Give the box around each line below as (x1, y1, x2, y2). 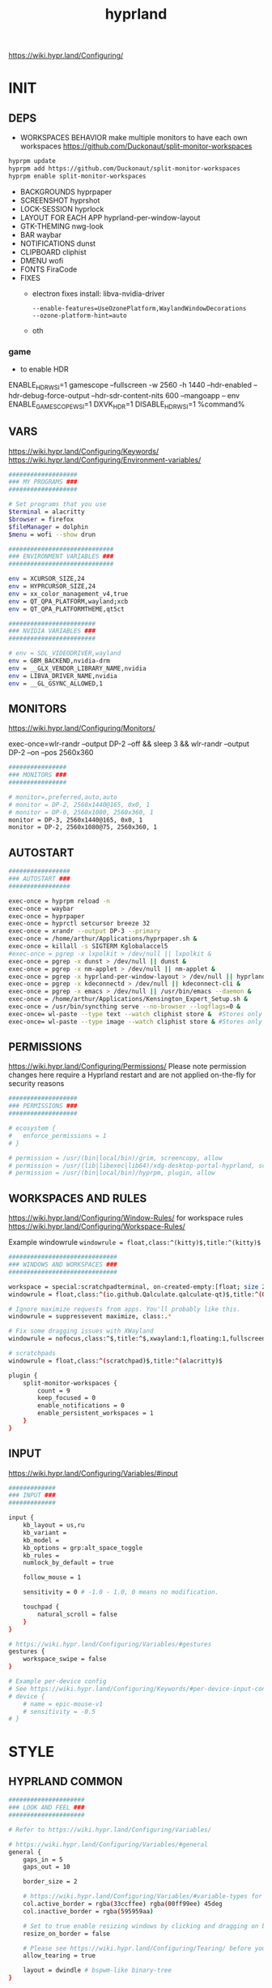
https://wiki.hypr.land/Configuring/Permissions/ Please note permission (8, 1062, 247, 1071)
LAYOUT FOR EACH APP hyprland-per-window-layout (19, 213, 201, 222)
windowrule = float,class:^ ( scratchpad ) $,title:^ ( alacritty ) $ (8, 1356, 223, 1365)
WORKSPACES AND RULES (8, 1192, 147, 1205)
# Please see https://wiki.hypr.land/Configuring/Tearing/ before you (23, 1944, 266, 1952)
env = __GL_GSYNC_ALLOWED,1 (8, 679, 104, 688)
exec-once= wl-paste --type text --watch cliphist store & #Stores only (8, 1010, 263, 1018)
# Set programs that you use (8, 500, 107, 509)
